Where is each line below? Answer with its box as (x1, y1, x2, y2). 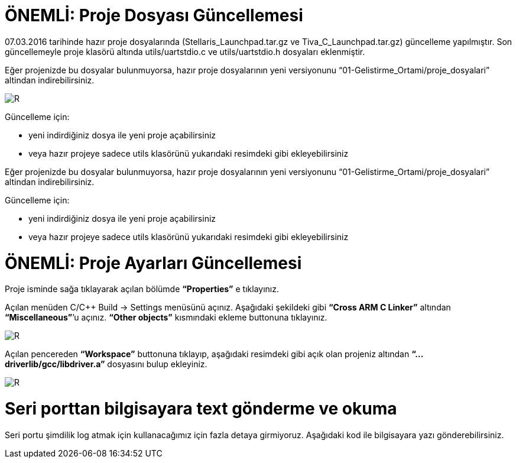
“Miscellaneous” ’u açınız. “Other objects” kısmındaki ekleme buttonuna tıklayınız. (5, 312, 327, 323)
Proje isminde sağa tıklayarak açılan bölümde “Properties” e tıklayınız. (5, 284, 279, 294)
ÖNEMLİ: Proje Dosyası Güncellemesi (5, 5, 303, 25)
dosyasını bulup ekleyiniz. (107, 359, 207, 370)
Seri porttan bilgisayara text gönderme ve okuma (5, 399, 397, 419)
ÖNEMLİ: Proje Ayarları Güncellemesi (5, 252, 302, 273)
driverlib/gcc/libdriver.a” (5, 359, 105, 370)
